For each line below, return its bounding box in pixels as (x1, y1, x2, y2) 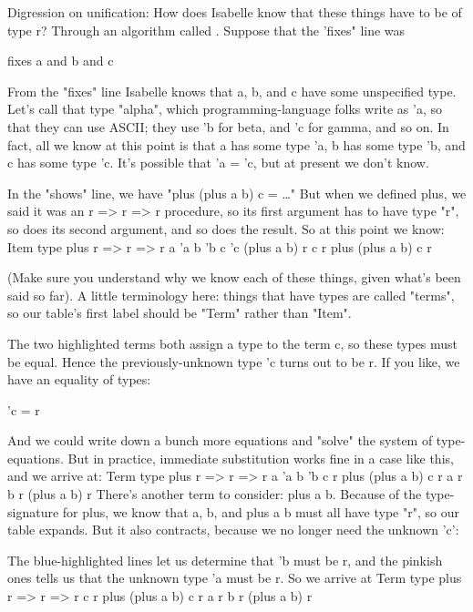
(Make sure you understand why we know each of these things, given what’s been (7, 268, 461, 287)
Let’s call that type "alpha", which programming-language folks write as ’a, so (7, 99, 442, 118)
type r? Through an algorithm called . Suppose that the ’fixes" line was (7, 20, 406, 39)
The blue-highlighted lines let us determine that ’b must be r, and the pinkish (7, 550, 443, 569)
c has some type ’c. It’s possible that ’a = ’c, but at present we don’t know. (7, 153, 429, 172)
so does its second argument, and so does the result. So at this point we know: (7, 219, 445, 238)
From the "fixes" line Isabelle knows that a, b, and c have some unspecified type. (7, 81, 457, 100)
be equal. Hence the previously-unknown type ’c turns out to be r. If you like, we (7, 352, 460, 371)
